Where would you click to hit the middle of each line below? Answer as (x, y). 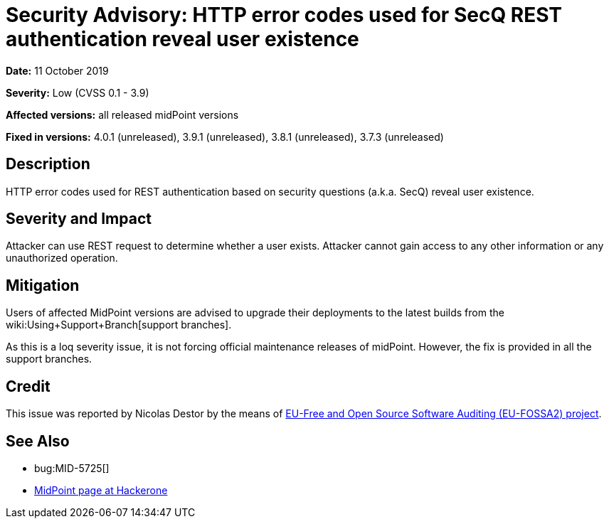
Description (48, 164)
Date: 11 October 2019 (57, 70)
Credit (28, 386)
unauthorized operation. (62, 258)
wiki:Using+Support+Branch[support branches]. (119, 325)
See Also (38, 441)
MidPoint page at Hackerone (101, 490)
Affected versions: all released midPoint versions (122, 114)
